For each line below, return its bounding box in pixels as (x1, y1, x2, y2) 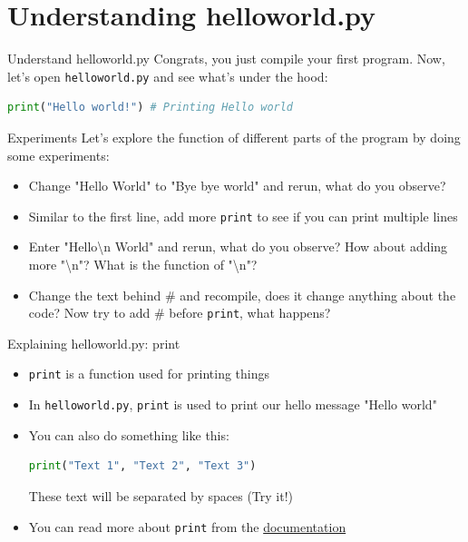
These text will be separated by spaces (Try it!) (28, 486, 294, 505)
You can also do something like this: (28, 425, 229, 444)
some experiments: (7, 145, 110, 164)
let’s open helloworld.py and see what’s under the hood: (7, 66, 328, 85)
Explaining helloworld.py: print (7, 333, 180, 352)
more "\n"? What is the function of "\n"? (28, 255, 258, 273)
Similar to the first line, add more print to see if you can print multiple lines (28, 206, 458, 225)
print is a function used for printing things (28, 364, 269, 383)
